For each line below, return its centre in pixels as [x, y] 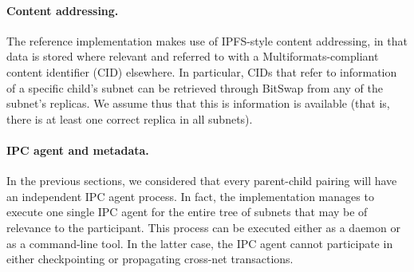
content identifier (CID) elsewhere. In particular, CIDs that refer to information [202, 71]
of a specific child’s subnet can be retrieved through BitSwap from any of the [195, 87]
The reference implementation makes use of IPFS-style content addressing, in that [207, 40]
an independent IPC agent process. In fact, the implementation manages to [190, 196]
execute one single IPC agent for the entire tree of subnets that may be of [187, 212]
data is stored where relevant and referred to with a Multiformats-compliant [193, 56]
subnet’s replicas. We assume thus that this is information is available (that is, [198, 103]
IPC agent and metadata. [78, 150]
